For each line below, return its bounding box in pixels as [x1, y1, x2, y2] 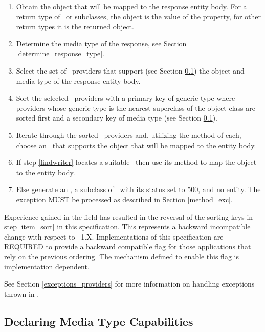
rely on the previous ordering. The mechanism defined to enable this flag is [4, 251, 239, 262]
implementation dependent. [4, 261, 90, 272]
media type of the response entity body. [16, 75, 141, 86]
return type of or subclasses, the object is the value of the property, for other [16, 11, 261, 21]
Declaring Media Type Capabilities [4, 313, 193, 329]
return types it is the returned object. [16, 21, 134, 32]
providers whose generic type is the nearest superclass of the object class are [16, 102, 255, 113]
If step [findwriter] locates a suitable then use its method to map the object [16, 157, 257, 168]
